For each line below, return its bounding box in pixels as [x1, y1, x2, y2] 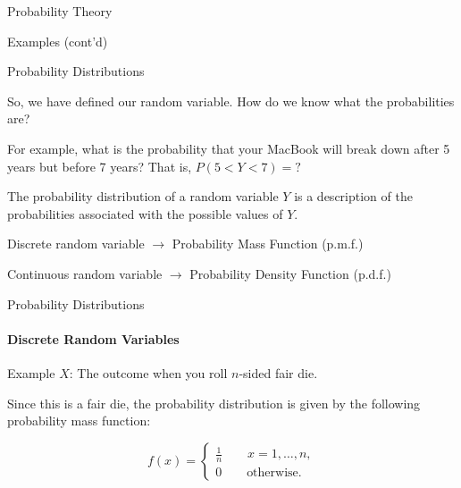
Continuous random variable [7, 264, 163, 282]
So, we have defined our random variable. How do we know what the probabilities [7, 91, 455, 110]
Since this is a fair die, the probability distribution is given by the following [7, 393, 421, 412]
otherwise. [247, 466, 302, 479]
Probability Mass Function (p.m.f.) [172, 234, 364, 253]
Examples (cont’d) [7, 31, 108, 50]
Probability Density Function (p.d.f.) [189, 264, 391, 282]
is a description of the [294, 187, 413, 206]
